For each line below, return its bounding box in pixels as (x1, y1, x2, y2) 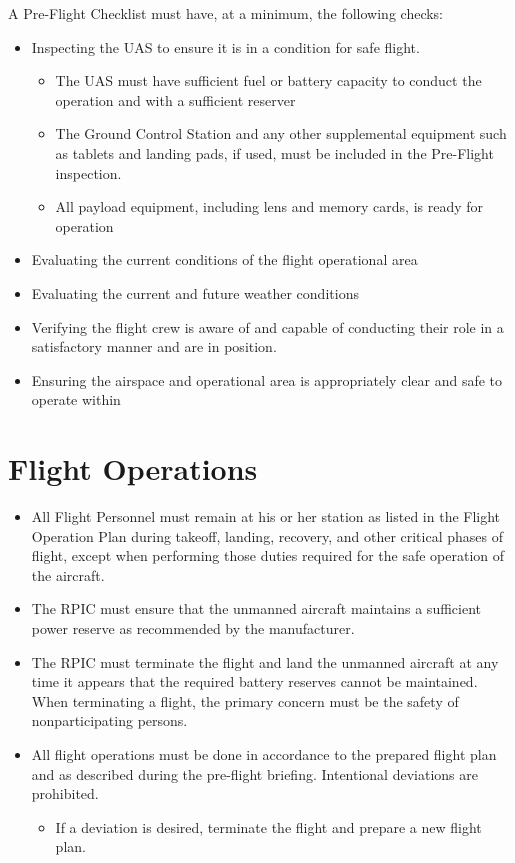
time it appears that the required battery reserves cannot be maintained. (31, 671, 478, 692)
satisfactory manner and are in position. (31, 336, 277, 357)
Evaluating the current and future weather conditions (31, 282, 359, 303)
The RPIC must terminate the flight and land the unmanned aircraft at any (31, 651, 499, 672)
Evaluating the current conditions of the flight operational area (31, 249, 418, 270)
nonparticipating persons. (31, 710, 188, 731)
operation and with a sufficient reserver (55, 89, 296, 110)
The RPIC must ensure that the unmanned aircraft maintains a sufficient (31, 598, 481, 619)
